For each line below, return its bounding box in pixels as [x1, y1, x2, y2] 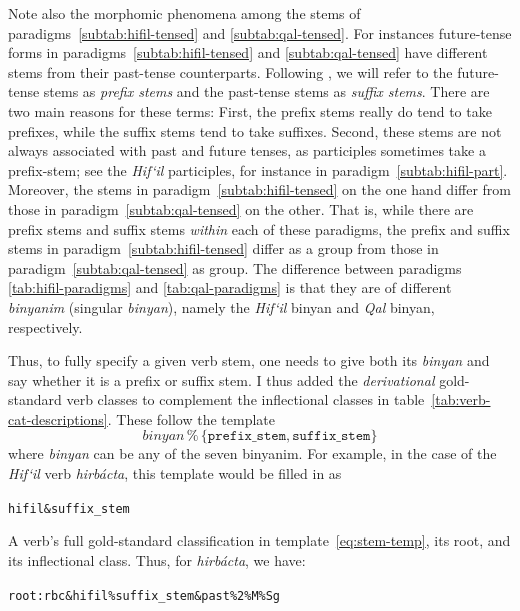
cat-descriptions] [8, 408, 108, 429]
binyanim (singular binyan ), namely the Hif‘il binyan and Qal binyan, [8, 296, 435, 317]
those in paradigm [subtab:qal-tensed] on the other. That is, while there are [8, 198, 474, 219]
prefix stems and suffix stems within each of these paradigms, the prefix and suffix [8, 218, 510, 239]
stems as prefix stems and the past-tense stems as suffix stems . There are [43, 81, 490, 102]
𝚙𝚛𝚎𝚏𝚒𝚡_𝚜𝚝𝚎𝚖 [207, 429, 286, 444]
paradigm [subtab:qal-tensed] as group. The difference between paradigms [8, 257, 462, 278]
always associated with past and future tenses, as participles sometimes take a [8, 140, 486, 161]
